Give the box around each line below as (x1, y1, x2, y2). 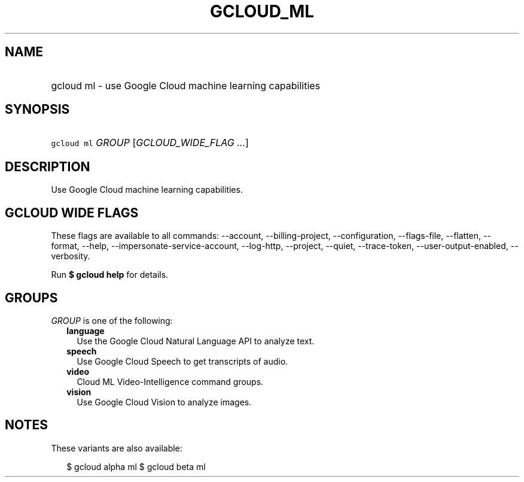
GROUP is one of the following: (51, 315, 173, 326)
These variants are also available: (51, 442, 182, 453)
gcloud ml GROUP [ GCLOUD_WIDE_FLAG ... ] (51, 137, 249, 149)
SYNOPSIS (5, 102, 70, 117)
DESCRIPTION (5, 159, 90, 174)
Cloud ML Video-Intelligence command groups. (77, 376, 264, 387)
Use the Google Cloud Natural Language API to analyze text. (77, 335, 315, 346)
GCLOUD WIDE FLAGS (5, 205, 139, 220)
